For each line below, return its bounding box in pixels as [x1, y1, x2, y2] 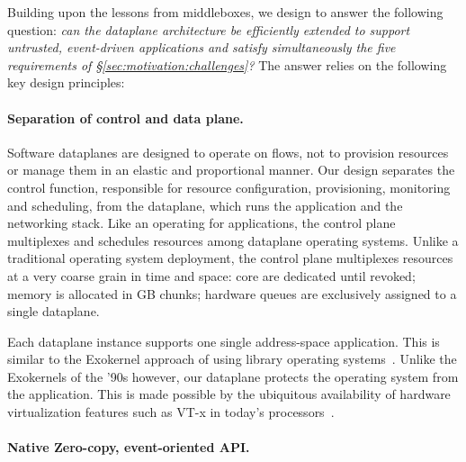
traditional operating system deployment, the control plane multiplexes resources [7, 249, 453, 267]
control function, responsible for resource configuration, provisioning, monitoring [7, 177, 451, 196]
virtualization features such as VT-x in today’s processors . [7, 403, 335, 421]
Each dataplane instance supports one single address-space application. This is [7, 331, 440, 350]
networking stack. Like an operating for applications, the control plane [7, 213, 396, 232]
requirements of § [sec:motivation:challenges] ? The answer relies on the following [7, 55, 447, 74]
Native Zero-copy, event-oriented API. [7, 438, 250, 457]
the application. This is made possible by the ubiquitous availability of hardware [7, 385, 451, 403]
